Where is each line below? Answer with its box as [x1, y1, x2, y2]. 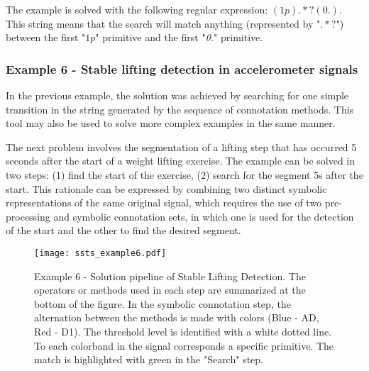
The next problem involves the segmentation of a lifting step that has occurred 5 [6, 139, 357, 154]
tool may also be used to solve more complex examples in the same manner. [6, 116, 336, 131]
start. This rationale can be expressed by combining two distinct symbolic [6, 181, 327, 196]
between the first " [6, 30, 86, 45]
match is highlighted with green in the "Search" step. [34, 352, 263, 367]
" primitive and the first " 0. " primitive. [95, 30, 263, 45]
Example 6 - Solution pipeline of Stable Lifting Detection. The [34, 268, 306, 283]
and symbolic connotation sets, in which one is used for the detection [53, 209, 354, 223]
